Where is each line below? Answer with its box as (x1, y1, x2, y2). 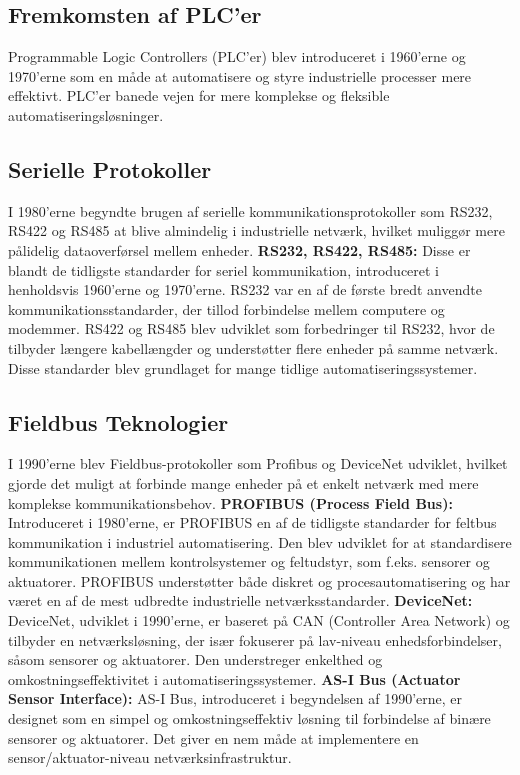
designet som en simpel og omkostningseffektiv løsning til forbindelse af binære (8, 708, 491, 729)
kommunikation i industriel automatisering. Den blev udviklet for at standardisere (8, 531, 512, 552)
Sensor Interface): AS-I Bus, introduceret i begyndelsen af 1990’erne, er (8, 688, 463, 709)
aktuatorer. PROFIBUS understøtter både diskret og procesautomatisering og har (8, 570, 511, 591)
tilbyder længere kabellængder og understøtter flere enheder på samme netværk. (8, 337, 499, 358)
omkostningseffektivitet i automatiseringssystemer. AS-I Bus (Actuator (8, 668, 461, 689)
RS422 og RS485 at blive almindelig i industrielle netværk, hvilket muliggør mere (8, 220, 505, 241)
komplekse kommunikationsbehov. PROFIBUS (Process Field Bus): (8, 492, 453, 513)
